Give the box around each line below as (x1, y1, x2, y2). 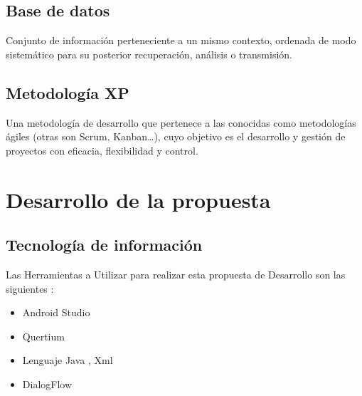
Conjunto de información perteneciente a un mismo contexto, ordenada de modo (6, 33, 356, 48)
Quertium (22, 328, 65, 343)
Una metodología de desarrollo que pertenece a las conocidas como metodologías (6, 115, 356, 130)
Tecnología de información (6, 234, 203, 256)
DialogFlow (22, 376, 73, 391)
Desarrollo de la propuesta (6, 184, 271, 214)
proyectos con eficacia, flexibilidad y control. (6, 142, 198, 157)
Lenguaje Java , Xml (22, 353, 113, 368)
